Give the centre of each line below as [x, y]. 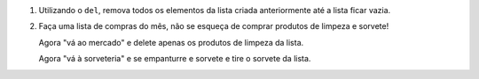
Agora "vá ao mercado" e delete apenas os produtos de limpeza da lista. [171, 42]
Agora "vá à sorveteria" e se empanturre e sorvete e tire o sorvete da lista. [175, 59]
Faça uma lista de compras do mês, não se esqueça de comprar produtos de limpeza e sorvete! [214, 26]
